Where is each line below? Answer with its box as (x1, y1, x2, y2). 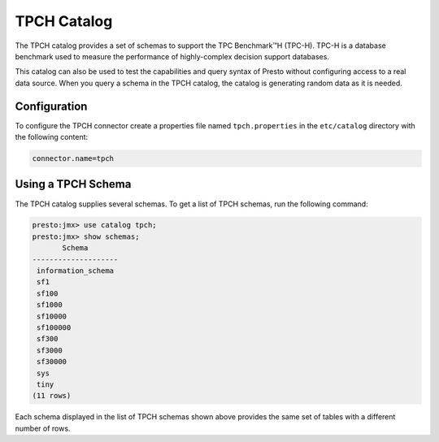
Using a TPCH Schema (15, 177, 132, 191)
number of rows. (15, 423, 71, 433)
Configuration (15, 99, 88, 113)
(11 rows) (32, 391, 72, 401)
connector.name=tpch (32, 154, 114, 162)
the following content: (15, 132, 89, 142)
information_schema (37, 266, 114, 275)
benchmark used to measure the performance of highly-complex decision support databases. (15, 51, 329, 61)
